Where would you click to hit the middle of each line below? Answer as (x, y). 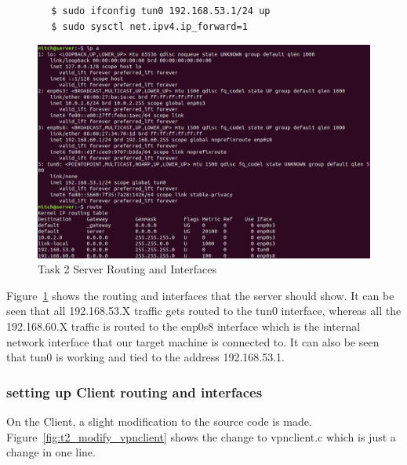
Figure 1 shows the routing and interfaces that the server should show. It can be (200, 295)
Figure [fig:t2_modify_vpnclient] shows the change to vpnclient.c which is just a (201, 436)
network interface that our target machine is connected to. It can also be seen (193, 341)
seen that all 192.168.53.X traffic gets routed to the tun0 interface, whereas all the (204, 311)
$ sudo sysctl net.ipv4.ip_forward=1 (149, 26)
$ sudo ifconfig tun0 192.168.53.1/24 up (161, 11)
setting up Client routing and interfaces (134, 392)
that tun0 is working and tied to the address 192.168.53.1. (145, 357)
